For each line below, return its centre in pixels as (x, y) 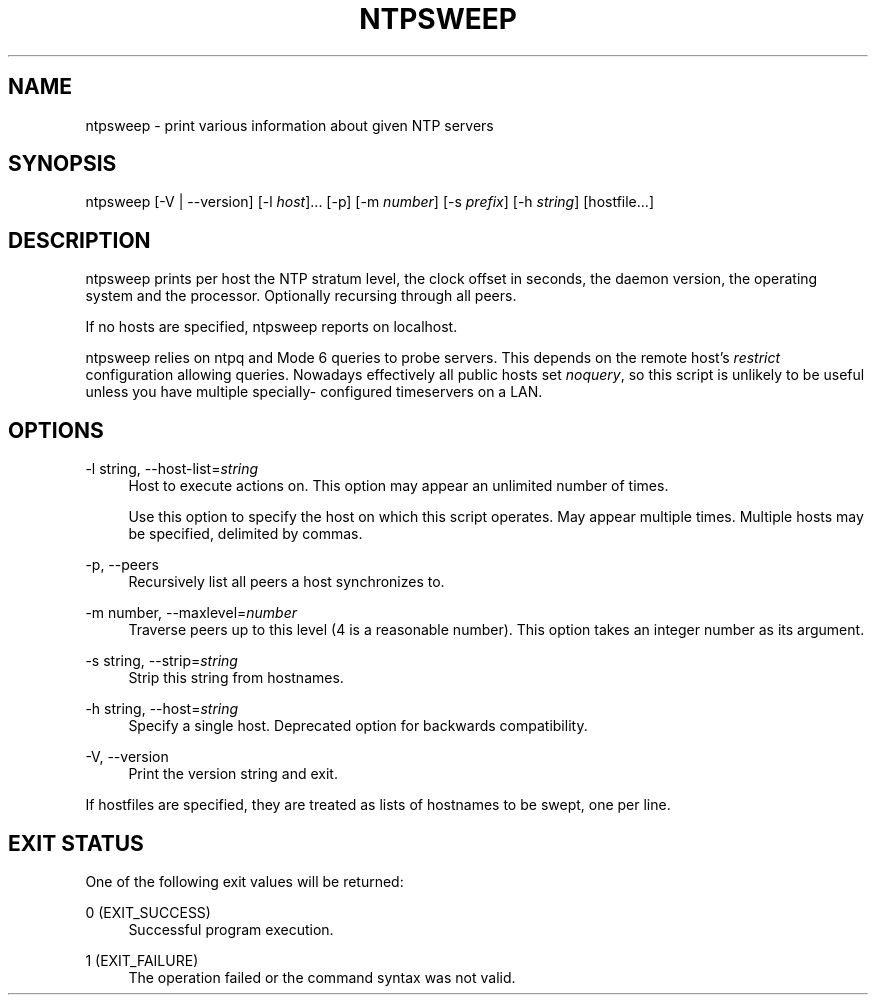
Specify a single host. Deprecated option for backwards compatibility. (358, 726)
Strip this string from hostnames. (236, 678)
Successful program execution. (231, 929)
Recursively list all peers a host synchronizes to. (286, 582)
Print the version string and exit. (233, 774)
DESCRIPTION (79, 240)
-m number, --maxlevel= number (191, 613)
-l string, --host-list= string (172, 469)
